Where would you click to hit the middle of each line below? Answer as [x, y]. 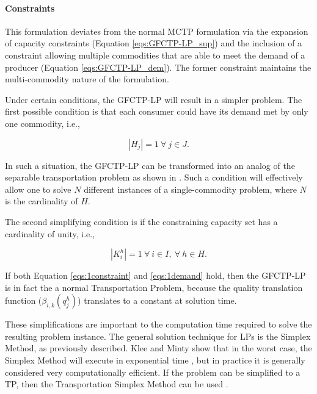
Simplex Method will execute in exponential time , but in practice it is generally [155, 360]
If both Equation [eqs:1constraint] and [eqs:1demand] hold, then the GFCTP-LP [155, 275]
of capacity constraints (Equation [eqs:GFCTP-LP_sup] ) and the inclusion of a [154, 43]
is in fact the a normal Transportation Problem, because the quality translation [154, 287]
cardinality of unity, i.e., [50, 233]
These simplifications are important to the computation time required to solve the [158, 324]
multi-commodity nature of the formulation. [87, 79]
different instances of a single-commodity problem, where [190, 189]
